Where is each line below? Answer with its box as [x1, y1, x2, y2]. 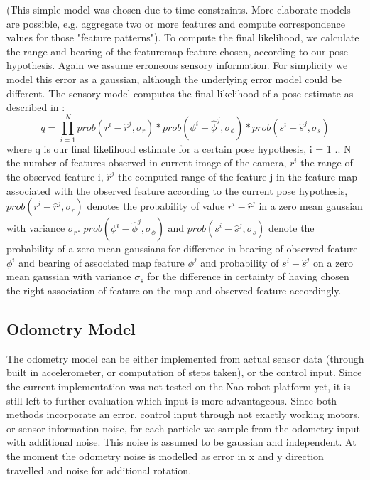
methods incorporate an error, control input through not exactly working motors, [6, 407, 360, 422]
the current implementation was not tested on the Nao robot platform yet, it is [6, 379, 351, 394]
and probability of [200, 255, 279, 270]
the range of [300, 155, 353, 170]
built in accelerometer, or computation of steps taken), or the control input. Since [6, 365, 362, 380]
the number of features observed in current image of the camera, [6, 155, 287, 170]
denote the [268, 220, 315, 235]
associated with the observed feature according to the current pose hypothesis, [6, 183, 348, 198]
